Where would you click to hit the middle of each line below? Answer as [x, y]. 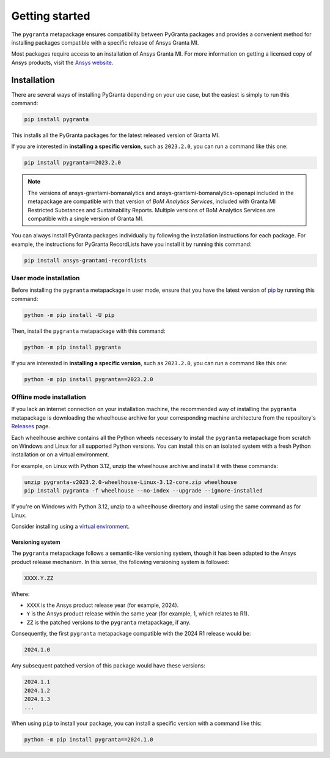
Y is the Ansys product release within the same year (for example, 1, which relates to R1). [138, 614]
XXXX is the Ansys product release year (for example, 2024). [103, 605]
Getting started [51, 16]
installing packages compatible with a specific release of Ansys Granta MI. [105, 42]
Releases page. [31, 426]
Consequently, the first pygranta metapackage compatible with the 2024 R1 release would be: [131, 634]
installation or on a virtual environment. [61, 455]
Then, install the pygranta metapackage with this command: [88, 331]
